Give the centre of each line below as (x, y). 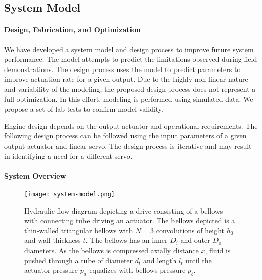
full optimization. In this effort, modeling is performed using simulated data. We (129, 99)
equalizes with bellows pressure (137, 270)
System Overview (35, 175)
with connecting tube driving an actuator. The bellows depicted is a (130, 220)
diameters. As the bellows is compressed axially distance (112, 250)
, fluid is (218, 250)
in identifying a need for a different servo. (68, 155)
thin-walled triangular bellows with (79, 230)
